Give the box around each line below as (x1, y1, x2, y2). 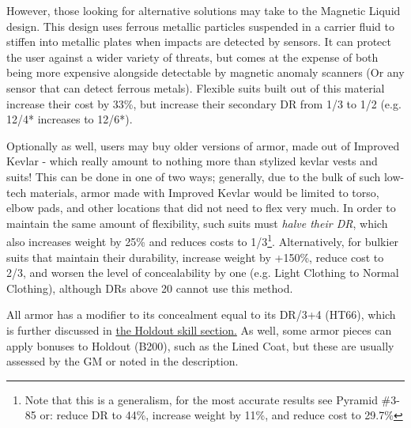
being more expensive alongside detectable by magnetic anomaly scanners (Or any (6, 64, 405, 81)
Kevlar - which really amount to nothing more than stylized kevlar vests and (6, 153, 378, 169)
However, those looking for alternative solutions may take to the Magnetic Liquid (6, 2, 401, 18)
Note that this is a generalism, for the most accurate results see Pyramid (25, 391, 378, 407)
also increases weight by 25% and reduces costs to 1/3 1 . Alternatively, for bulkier (6, 231, 399, 249)
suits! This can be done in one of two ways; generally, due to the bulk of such (6, 168, 381, 184)
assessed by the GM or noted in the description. (6, 353, 239, 369)
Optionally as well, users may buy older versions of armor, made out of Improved (6, 137, 400, 153)
